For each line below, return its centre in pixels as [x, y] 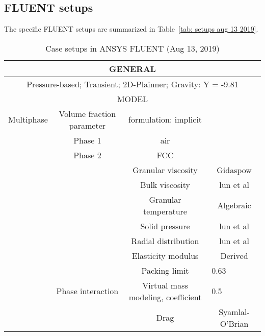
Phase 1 [87, 140]
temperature [165, 211]
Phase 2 [87, 155]
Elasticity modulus [165, 255]
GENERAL [132, 68]
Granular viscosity [165, 170]
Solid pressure [165, 226]
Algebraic [234, 205]
